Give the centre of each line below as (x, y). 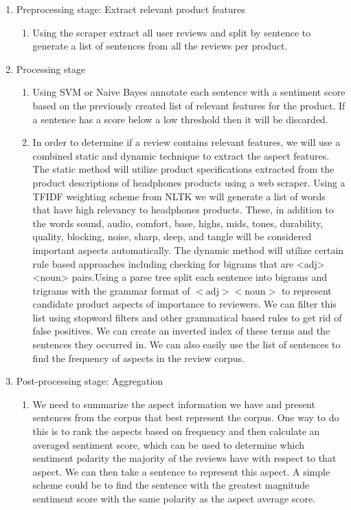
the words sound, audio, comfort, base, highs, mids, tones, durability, (178, 223)
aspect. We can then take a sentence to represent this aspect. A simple (181, 471)
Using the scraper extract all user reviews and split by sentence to (172, 32)
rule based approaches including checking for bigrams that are (163, 263)
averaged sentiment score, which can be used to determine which (168, 444)
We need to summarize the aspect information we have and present (174, 404)
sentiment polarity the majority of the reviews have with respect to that (184, 458)
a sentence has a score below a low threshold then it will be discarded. (180, 119)
